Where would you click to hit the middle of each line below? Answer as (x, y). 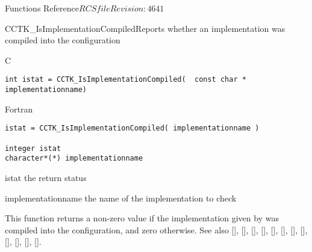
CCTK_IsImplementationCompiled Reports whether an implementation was (145, 28)
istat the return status (46, 177)
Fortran (19, 109)
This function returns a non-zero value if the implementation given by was (142, 218)
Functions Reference (42, 8)
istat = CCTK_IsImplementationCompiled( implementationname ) (132, 128)
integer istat (33, 148)
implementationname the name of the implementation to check (121, 198)
